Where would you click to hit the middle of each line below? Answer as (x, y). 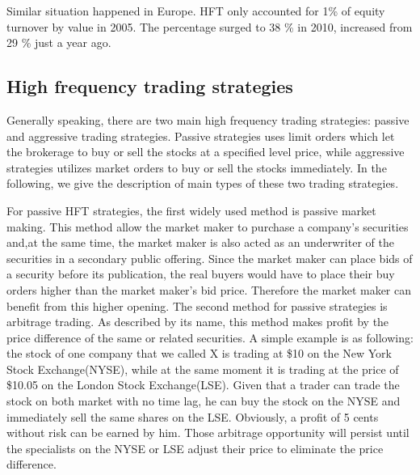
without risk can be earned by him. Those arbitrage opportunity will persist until (208, 433)
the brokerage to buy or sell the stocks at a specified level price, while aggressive (206, 152)
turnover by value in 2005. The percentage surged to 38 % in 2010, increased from (210, 26)
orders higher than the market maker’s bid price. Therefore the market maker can (209, 289)
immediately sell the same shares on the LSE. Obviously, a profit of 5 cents (193, 416)
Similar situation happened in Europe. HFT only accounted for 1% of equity (196, 11)
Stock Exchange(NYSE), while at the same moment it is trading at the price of (203, 369)
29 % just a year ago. (59, 42)
